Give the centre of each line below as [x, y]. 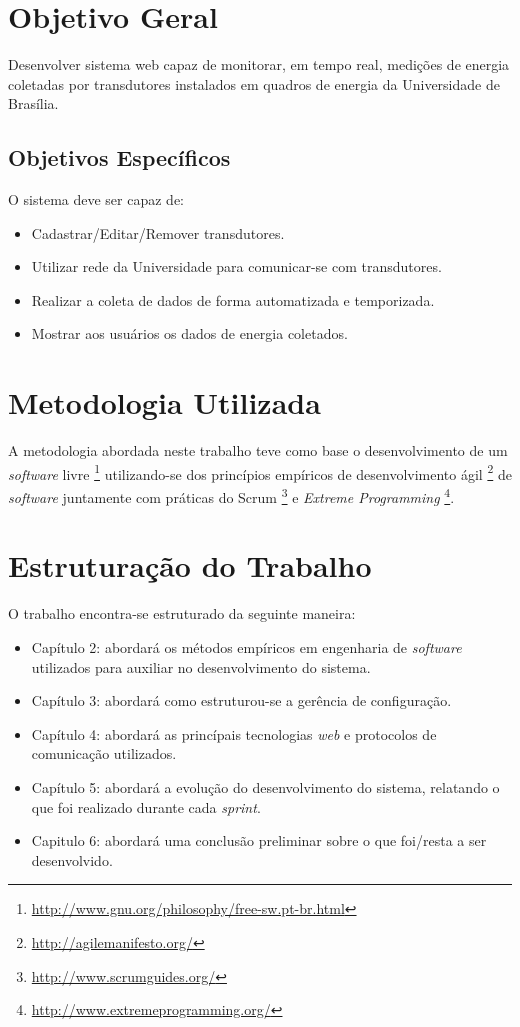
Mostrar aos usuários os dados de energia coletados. [189, 333]
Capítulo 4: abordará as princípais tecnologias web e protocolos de [234, 733]
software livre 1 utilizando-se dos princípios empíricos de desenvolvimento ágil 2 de [260, 472]
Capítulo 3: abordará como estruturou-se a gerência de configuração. [241, 700]
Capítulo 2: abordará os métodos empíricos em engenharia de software [246, 647]
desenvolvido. [72, 859]
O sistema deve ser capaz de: [96, 199]
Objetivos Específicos [119, 157]
